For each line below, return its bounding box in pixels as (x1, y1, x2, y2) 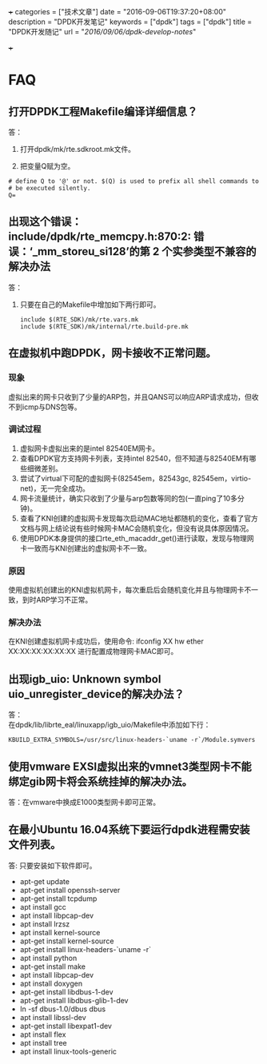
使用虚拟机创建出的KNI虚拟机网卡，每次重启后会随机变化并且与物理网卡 (8, 585, 245, 595)
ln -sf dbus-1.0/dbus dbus (19, 1004, 106, 1014)
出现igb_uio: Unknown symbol (8, 672, 161, 686)
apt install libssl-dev (19, 1012, 86, 1022)
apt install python (19, 953, 78, 962)
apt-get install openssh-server (19, 885, 121, 895)
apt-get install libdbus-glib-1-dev (19, 995, 129, 1005)
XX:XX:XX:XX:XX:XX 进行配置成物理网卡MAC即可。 (8, 647, 178, 656)
